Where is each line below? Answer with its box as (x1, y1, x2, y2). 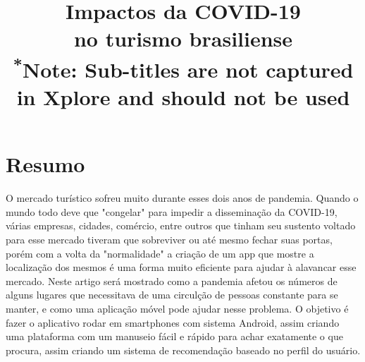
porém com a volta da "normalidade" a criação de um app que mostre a (6, 246, 314, 260)
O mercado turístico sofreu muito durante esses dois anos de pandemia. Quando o (6, 191, 359, 205)
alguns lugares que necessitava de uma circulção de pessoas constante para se (6, 287, 338, 302)
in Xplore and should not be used (16, 83, 350, 111)
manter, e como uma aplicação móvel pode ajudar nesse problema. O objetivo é (6, 301, 349, 315)
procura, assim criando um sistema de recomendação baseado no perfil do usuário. (6, 342, 361, 357)
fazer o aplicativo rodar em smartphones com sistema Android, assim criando (6, 315, 340, 330)
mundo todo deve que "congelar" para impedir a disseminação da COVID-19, (6, 204, 338, 219)
